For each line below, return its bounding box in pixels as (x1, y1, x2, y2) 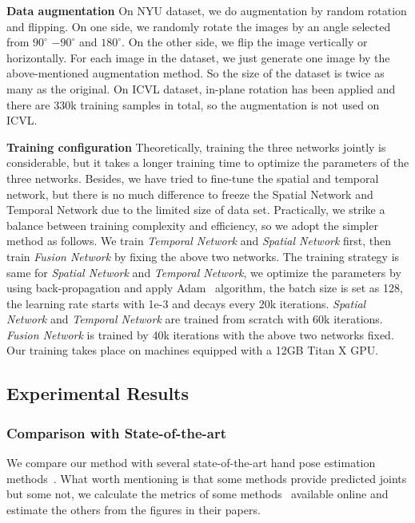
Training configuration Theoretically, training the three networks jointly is (6, 138, 386, 155)
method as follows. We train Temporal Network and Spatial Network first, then (6, 232, 392, 249)
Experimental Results (6, 381, 189, 406)
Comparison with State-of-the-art (6, 422, 227, 442)
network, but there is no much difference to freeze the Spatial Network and (6, 185, 373, 202)
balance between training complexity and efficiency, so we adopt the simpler (6, 216, 378, 233)
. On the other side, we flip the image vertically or (122, 34, 368, 50)
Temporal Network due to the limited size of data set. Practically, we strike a (6, 201, 385, 218)
